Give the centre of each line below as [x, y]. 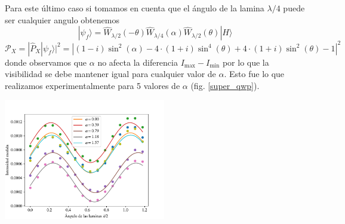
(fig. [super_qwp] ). [225, 85]
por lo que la [246, 62]
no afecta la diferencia [138, 62]
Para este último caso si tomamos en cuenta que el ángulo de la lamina [135, 8]
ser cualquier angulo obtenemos [62, 19]
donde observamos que [46, 62]
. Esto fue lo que [254, 74]
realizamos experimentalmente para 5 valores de [93, 85]
